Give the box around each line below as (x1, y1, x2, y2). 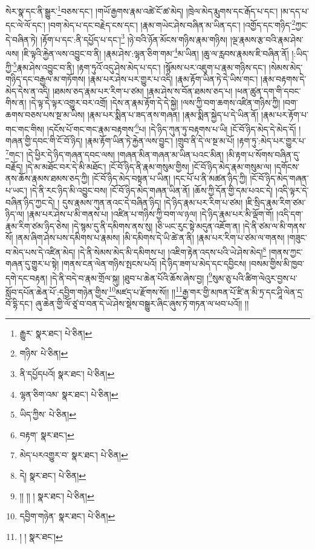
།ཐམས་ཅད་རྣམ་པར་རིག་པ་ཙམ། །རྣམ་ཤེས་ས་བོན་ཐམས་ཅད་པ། (52, 84, 233, 97)
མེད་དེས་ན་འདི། (5, 84, 50, 97)
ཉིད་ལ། (5, 208, 25, 220)
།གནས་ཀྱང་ (269, 245, 303, 258)
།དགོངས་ (274, 160, 300, 173)
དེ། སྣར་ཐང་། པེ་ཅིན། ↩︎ (19, 468, 86, 481)
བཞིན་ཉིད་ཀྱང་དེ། (5, 196, 55, 208)
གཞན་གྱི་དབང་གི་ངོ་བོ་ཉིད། (5, 134, 83, 146)
